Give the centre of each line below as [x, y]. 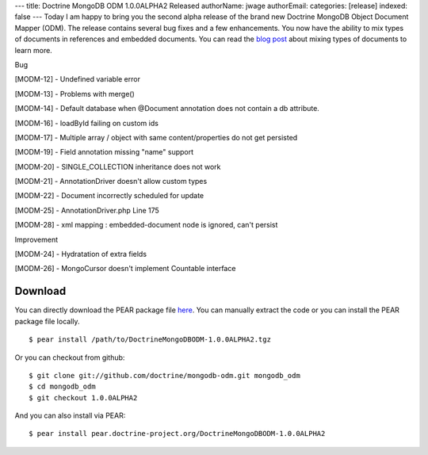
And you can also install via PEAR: [70, 415]
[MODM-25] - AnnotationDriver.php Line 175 [87, 210]
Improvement [36, 239]
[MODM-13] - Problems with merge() [75, 94]
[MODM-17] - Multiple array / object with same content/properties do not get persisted [156, 137]
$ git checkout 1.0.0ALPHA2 [83, 398]
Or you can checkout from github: [70, 357]
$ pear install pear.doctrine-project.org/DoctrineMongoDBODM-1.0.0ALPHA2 [177, 434]
